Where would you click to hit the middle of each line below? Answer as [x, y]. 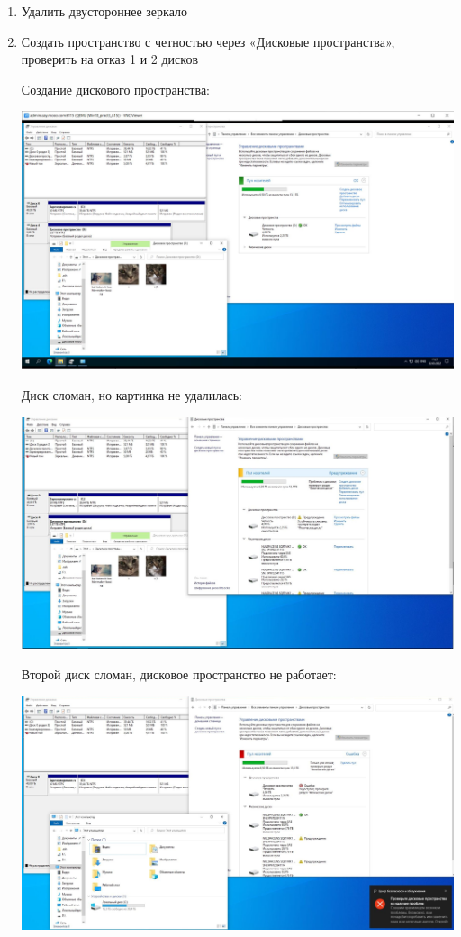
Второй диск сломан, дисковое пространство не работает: [179, 673]
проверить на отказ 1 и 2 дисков [109, 59]
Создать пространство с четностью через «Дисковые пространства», [208, 41]
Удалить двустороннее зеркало [104, 11]
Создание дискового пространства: [116, 89]
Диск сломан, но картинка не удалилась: [131, 394]
